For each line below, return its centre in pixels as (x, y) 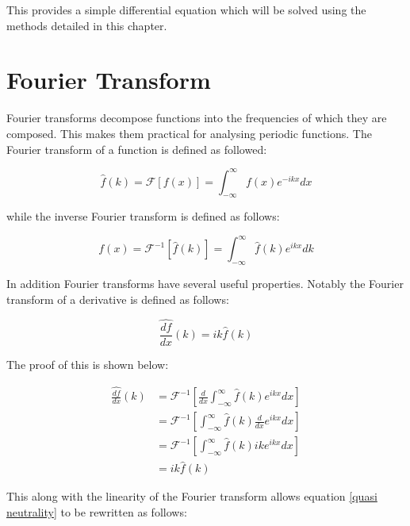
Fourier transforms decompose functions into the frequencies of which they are (197, 118)
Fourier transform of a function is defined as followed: (137, 149)
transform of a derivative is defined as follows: (118, 299)
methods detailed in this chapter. (87, 25)
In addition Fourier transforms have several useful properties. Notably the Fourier (205, 284)
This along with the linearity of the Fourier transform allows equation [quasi (192, 496)
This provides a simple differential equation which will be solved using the (186, 10)
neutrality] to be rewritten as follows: (97, 512)
